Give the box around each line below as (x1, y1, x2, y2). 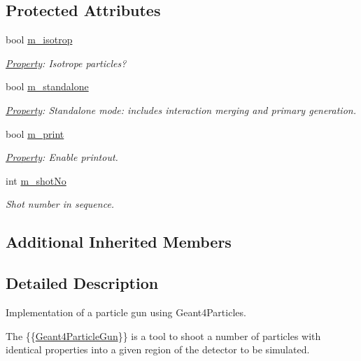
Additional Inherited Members (6, 231, 232, 253)
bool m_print (6, 126, 64, 141)
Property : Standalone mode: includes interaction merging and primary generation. (6, 102, 356, 117)
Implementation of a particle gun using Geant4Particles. (6, 304, 246, 319)
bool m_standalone (6, 79, 89, 94)
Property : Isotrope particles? (6, 55, 127, 70)
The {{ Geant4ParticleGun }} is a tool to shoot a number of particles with (6, 328, 321, 343)
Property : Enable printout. (6, 150, 118, 164)
